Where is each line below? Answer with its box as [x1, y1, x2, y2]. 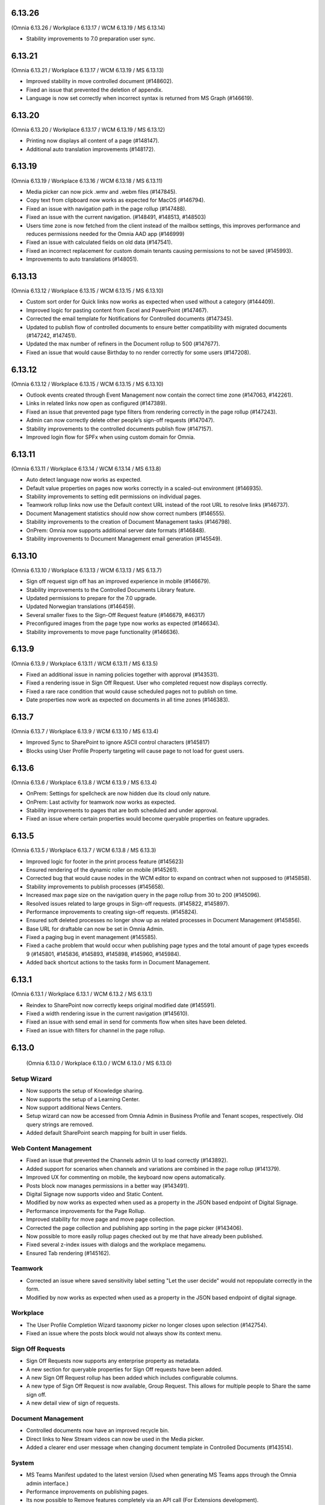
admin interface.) [26, 1480, 69, 1487]
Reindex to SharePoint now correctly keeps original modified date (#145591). [26, 1001, 216, 1008]
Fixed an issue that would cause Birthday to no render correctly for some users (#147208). [26, 349, 251, 356]
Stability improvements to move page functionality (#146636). [26, 628, 180, 635]
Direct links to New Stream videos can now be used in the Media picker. [26, 1435, 205, 1442]
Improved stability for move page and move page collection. [26, 1216, 176, 1223]
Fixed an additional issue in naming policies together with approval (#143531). [26, 671, 219, 678]
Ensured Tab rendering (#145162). [26, 1249, 111, 1256]
